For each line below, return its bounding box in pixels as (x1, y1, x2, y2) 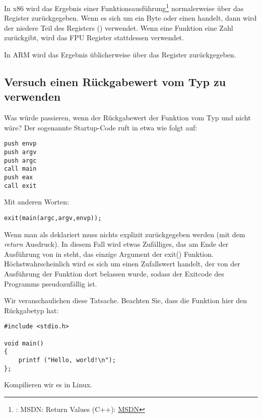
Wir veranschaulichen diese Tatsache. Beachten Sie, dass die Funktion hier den (4, 295, 247, 306)
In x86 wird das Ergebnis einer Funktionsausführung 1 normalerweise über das (4, 2, 244, 13)
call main (4, 165, 37, 173)
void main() (4, 339, 44, 347)
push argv (4, 149, 37, 156)
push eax (4, 174, 33, 181)
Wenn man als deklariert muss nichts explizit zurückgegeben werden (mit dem (4, 229, 245, 239)
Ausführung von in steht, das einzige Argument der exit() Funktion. (4, 248, 214, 259)
